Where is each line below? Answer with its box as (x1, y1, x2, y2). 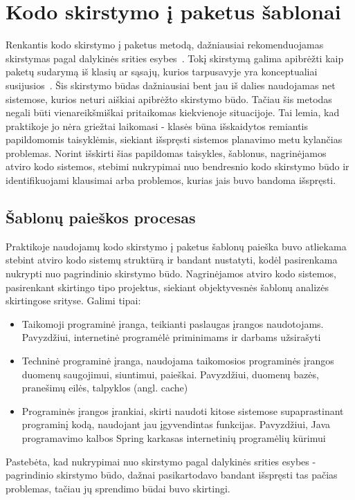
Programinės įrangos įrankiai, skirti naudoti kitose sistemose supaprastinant (21, 403, 344, 418)
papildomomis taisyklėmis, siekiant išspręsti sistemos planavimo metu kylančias (6, 132, 343, 147)
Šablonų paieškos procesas (6, 207, 196, 228)
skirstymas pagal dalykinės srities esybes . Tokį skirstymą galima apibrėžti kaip (6, 50, 344, 65)
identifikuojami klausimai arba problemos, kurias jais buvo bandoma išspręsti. (6, 173, 336, 187)
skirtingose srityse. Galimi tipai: (6, 293, 141, 308)
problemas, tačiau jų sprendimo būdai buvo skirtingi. (6, 481, 230, 495)
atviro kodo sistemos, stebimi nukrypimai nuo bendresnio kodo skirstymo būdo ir (6, 159, 349, 174)
